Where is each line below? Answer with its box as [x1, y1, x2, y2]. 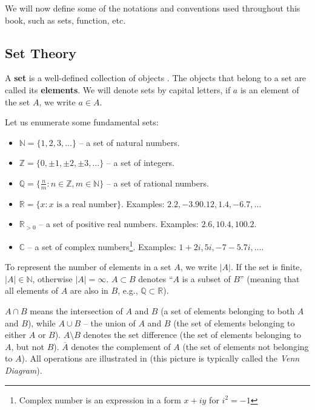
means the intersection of [30, 305, 123, 317]
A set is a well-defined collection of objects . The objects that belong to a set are [5, 71, 307, 84]
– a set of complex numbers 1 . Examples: [27, 238, 176, 253]
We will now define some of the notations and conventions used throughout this [5, 2, 300, 14]
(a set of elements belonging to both [161, 305, 295, 317]
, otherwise [32, 272, 73, 285]
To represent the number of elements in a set [5, 260, 171, 273]
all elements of [5, 284, 58, 297]
